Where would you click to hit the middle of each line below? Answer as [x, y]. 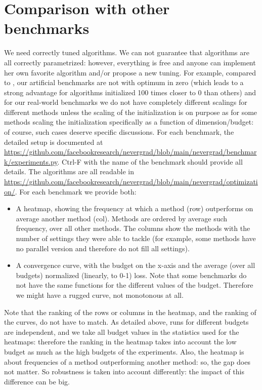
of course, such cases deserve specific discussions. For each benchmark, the [119, 132]
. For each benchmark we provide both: [76, 191]
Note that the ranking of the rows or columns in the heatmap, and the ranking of [130, 312]
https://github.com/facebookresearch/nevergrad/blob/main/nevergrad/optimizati [131, 182]
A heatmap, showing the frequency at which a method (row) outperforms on [135, 208]
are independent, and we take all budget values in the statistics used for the [122, 331]
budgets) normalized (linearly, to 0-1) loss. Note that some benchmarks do [131, 275]
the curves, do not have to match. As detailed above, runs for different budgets [126, 322]
